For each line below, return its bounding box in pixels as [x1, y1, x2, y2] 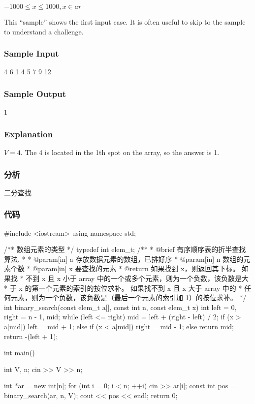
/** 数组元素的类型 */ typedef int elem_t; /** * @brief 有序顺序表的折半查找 [4, 244, 246, 254]
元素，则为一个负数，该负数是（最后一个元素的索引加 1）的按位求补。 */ [10, 292, 247, 303]
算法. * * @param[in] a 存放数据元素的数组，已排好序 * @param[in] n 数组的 [4, 253, 244, 264]
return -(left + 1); [4, 331, 58, 341]
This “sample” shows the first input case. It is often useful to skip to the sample [4, 17, 246, 27]
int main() [4, 347, 35, 358]
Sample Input [4, 47, 59, 60]
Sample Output [4, 87, 66, 99]
